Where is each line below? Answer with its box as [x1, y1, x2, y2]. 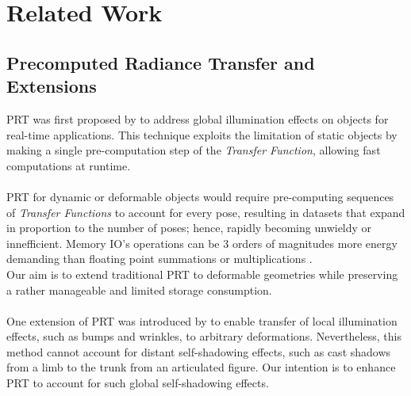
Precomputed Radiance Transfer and [6, 50, 315, 74]
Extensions [6, 74, 97, 98]
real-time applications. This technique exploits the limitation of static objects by [6, 126, 398, 143]
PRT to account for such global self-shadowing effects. [6, 375, 269, 391]
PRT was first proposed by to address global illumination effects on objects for [6, 110, 389, 127]
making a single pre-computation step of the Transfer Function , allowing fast [6, 142, 381, 158]
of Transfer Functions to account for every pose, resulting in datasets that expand [6, 204, 405, 220]
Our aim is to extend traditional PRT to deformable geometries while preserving [6, 265, 398, 282]
